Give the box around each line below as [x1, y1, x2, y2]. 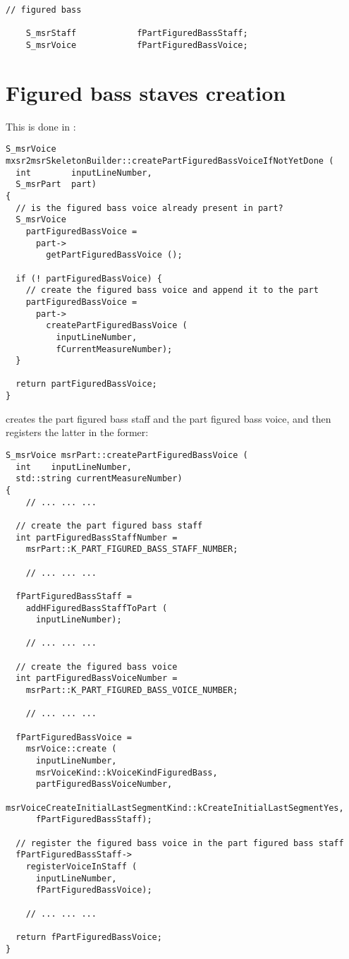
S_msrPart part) [16, 179, 97, 190]
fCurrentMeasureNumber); [56, 344, 173, 354]
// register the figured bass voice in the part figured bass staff [16, 838, 344, 848]
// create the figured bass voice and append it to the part [25, 285, 319, 296]
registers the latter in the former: [6, 425, 149, 440]
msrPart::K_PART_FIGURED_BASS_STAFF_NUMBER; [25, 544, 238, 555]
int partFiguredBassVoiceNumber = [16, 673, 178, 684]
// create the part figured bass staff [16, 520, 203, 531]
